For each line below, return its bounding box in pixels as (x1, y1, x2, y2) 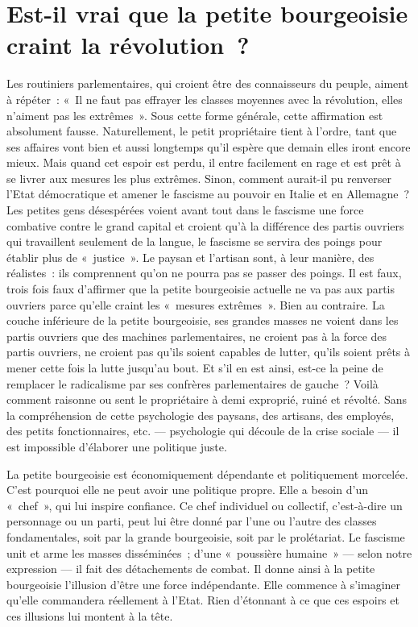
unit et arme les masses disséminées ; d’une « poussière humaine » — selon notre (6, 544, 412, 561)
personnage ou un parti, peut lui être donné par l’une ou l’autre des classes (6, 513, 377, 529)
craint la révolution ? (6, 28, 250, 61)
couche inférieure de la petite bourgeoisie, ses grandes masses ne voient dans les (6, 312, 399, 329)
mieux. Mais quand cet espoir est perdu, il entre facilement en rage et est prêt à (6, 154, 401, 171)
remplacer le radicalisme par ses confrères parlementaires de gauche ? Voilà (6, 375, 379, 392)
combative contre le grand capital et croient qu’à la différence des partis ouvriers (6, 217, 404, 234)
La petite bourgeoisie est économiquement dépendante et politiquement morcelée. (6, 465, 408, 482)
